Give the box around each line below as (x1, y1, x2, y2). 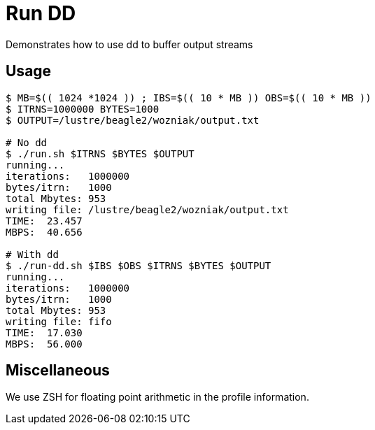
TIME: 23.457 (6, 215, 83, 227)
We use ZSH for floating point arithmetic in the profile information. (6, 391, 309, 403)
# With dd (6, 248, 59, 260)
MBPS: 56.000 (6, 338, 83, 350)
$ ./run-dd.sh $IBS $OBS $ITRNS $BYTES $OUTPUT (6, 259, 271, 271)
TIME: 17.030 (6, 327, 83, 338)
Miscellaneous (6, 361, 110, 380)
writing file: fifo (6, 315, 112, 327)
